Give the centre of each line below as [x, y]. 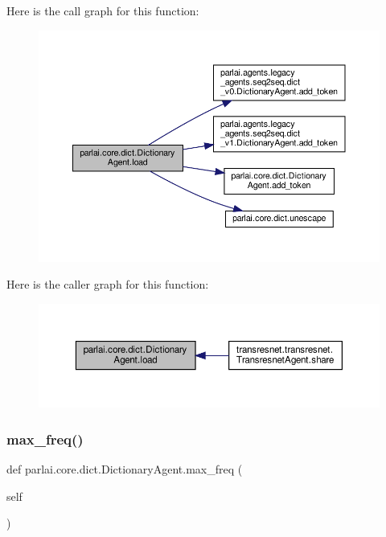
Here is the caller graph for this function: [108, 284]
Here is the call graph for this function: [103, 10]
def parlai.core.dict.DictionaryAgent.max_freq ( [125, 469]
